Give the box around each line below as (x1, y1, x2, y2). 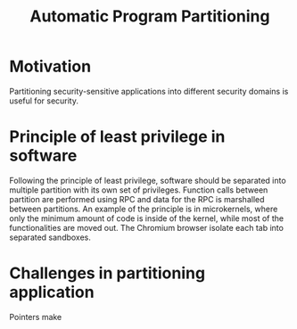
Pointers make (9, 311, 62, 322)
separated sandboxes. (9, 232, 92, 243)
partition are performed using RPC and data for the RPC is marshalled (9, 193, 265, 204)
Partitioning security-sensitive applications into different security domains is (9, 86, 289, 96)
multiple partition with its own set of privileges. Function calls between (9, 185, 268, 195)
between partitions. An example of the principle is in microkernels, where (9, 203, 278, 214)
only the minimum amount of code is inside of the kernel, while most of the (9, 212, 284, 224)
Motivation (9, 56, 92, 77)
